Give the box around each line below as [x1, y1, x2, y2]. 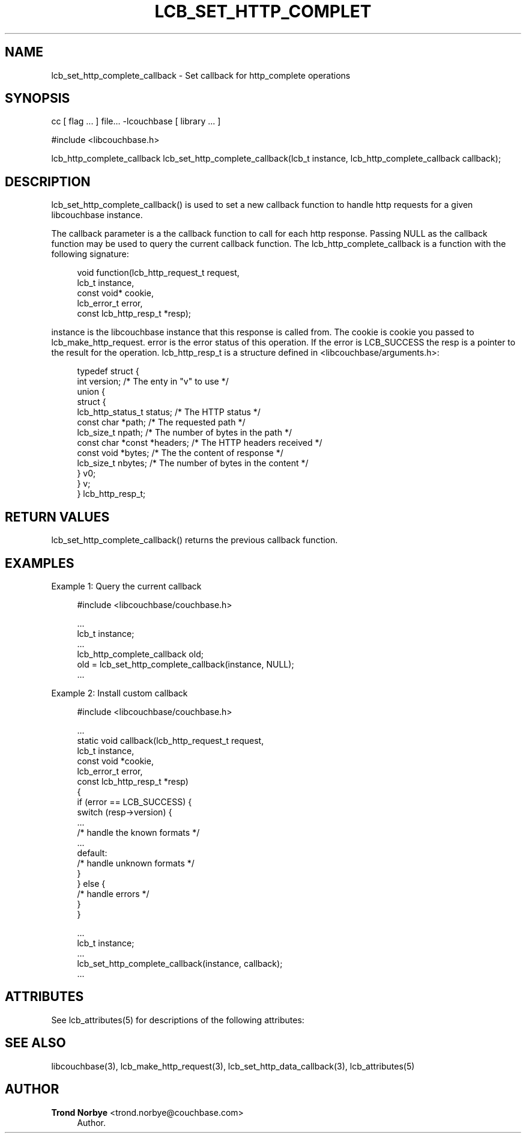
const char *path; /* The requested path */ [77, 417, 246, 428]
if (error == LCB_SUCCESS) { [77, 796, 192, 807]
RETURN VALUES [5, 509, 110, 525]
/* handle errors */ [77, 888, 150, 899]
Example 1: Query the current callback [51, 580, 202, 591]
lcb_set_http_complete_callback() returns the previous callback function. [51, 535, 338, 546]
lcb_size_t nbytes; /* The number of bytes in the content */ [77, 458, 309, 469]
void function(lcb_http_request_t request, [77, 267, 240, 278]
